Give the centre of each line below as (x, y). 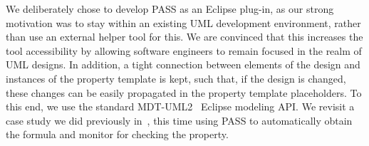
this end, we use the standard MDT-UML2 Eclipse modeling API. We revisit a (180, 106)
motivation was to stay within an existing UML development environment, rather (183, 22)
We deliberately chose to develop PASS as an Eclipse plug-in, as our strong (170, 9)
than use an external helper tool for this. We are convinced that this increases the (184, 37)
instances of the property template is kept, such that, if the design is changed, (176, 78)
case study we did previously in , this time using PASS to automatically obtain (179, 120)
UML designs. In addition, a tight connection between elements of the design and (183, 64)
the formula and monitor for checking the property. (117, 134)
